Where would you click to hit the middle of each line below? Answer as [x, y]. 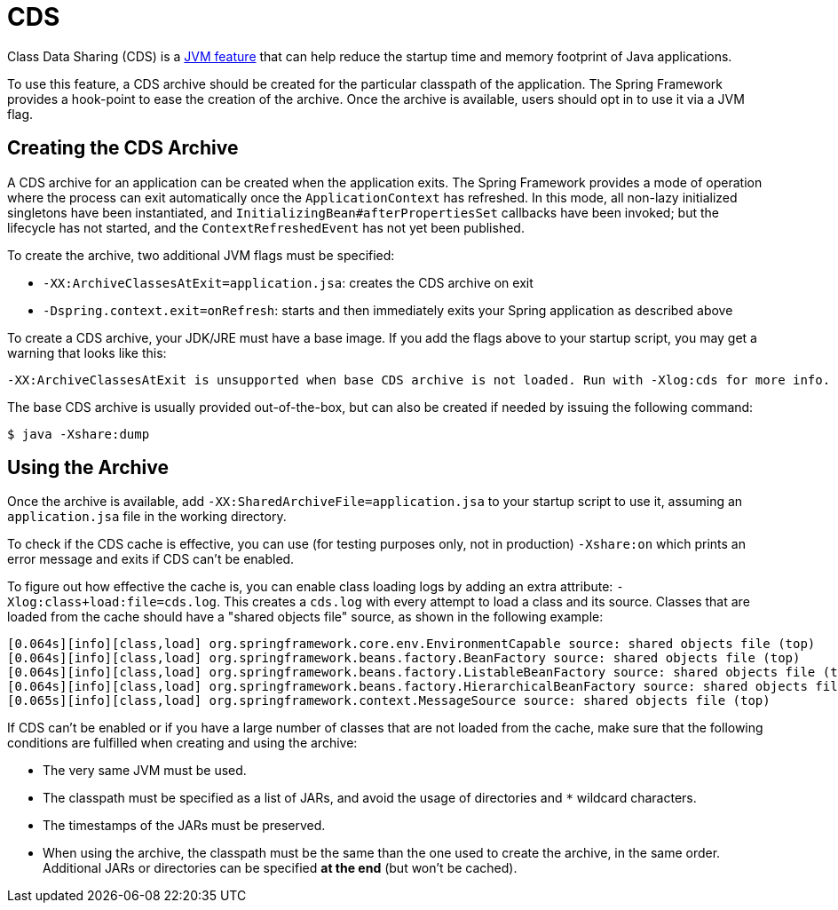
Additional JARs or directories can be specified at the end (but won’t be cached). [280, 868]
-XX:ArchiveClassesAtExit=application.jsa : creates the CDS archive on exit [288, 282]
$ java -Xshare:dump [79, 434]
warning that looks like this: [87, 352]
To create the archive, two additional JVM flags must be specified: [201, 255]
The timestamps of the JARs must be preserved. [184, 826]
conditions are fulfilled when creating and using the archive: [182, 743]
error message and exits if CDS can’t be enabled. [151, 559]
